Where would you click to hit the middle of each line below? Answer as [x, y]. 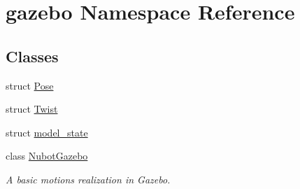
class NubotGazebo [47, 156]
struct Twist [32, 109]
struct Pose [30, 85]
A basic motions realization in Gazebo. [88, 179]
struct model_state [47, 132]
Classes [32, 56]
